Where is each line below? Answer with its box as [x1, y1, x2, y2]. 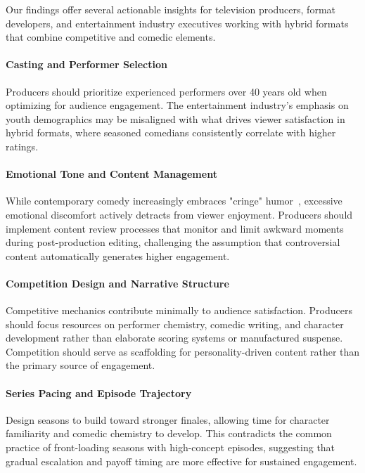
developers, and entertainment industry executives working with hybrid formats [6, 15, 349, 30]
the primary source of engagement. [6, 358, 155, 372]
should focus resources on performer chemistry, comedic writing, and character [6, 316, 344, 331]
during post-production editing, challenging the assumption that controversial [6, 235, 340, 250]
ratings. [6, 138, 39, 153]
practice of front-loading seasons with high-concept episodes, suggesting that [6, 440, 335, 455]
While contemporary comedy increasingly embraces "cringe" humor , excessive [6, 193, 342, 208]
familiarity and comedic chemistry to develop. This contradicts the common [6, 426, 332, 441]
